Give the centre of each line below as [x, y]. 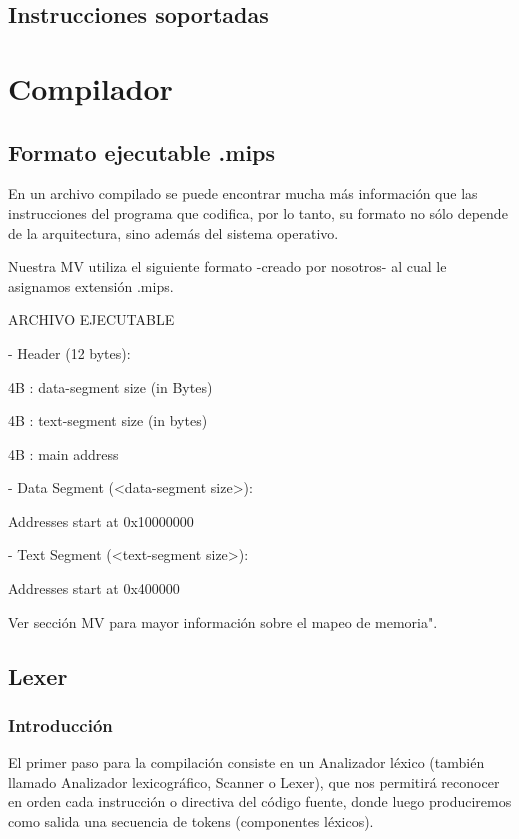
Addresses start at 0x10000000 [101, 520]
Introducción [60, 724]
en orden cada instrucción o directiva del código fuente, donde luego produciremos [260, 801]
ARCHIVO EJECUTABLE [91, 319]
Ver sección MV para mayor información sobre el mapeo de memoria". [223, 621]
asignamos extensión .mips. [91, 285]
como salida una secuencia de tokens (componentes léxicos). [191, 821]
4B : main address [63, 453]
